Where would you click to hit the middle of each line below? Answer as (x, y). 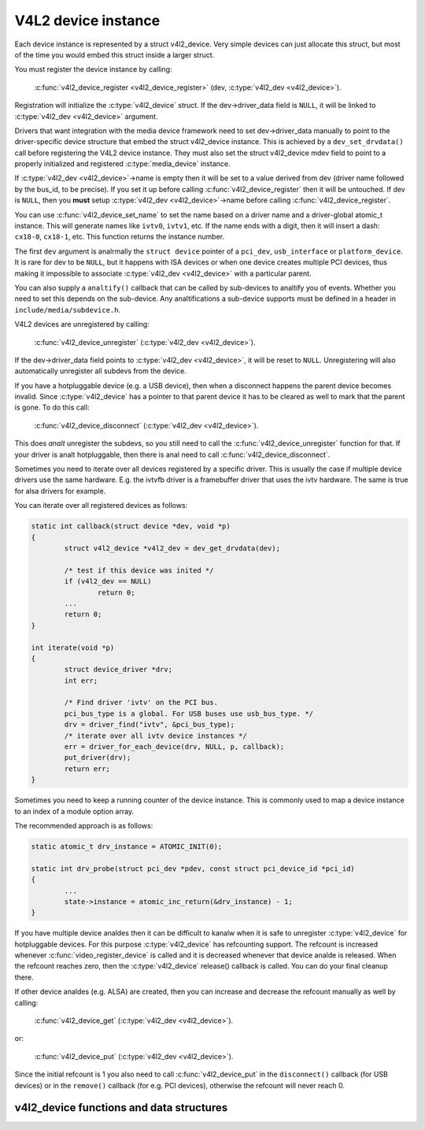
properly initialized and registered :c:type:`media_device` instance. (122, 164)
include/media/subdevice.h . (68, 309)
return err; (87, 769)
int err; (81, 680)
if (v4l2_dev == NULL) (108, 582)
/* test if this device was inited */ (139, 570)
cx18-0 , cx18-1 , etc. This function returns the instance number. (120, 237)
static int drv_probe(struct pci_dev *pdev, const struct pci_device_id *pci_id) (193, 869)
